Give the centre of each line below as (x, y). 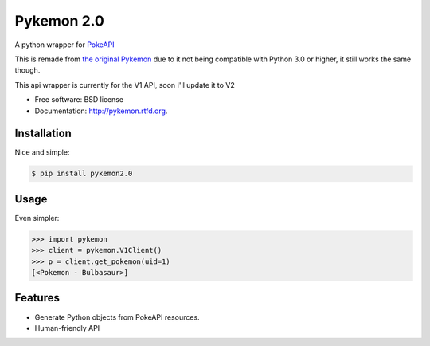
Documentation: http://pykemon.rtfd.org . (101, 111)
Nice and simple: (42, 152)
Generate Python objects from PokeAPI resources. (117, 317)
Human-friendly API (67, 328)
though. (27, 70)
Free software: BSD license (79, 100)
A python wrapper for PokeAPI (64, 45)
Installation (43, 134)
